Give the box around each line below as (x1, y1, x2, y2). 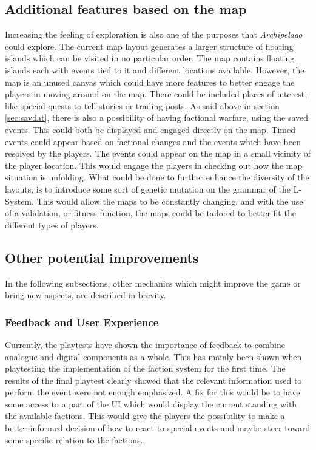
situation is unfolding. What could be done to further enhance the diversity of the (5, 171, 309, 183)
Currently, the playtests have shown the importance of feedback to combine (5, 338, 285, 350)
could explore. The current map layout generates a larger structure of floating (5, 39, 294, 52)
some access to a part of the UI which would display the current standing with (5, 397, 297, 410)
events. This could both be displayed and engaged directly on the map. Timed (5, 123, 295, 135)
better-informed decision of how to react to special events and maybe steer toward (5, 421, 311, 434)
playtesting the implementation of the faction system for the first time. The (5, 362, 286, 375)
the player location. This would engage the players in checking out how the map (5, 159, 303, 171)
